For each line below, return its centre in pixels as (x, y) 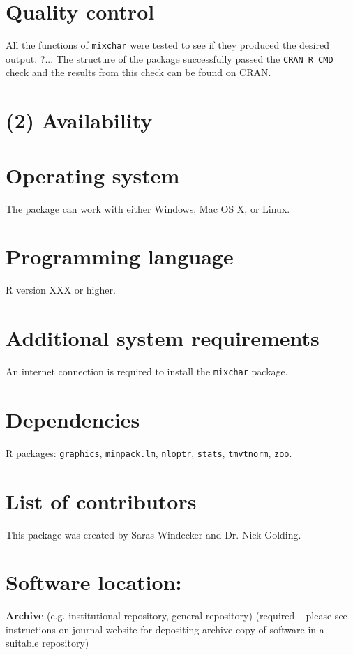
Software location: (94, 582)
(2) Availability (79, 120)
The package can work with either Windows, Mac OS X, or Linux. (148, 208)
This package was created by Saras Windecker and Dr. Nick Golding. (153, 534)
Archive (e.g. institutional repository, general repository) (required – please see (176, 616)
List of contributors (101, 500)
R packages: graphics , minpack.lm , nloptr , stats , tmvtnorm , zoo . (149, 452)
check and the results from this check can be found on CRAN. (138, 72)
